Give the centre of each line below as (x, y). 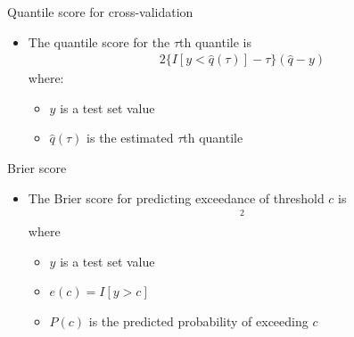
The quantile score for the (99, 41)
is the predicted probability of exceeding (198, 321)
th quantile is (215, 41)
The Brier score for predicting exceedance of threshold (176, 197)
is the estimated (130, 138)
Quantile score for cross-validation (100, 12)
